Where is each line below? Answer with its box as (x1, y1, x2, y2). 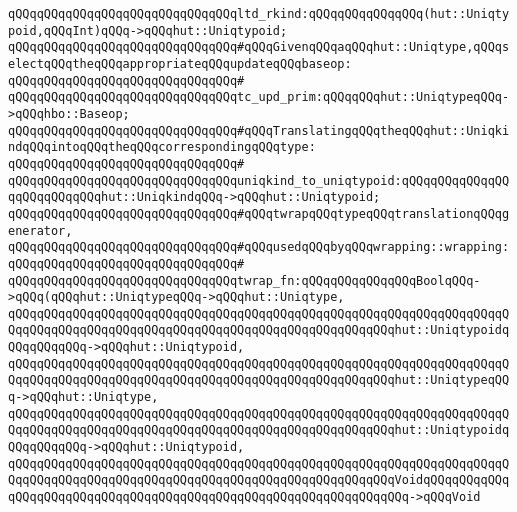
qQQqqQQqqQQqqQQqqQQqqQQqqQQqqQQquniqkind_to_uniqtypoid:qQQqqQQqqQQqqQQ (8, 173, 510, 188)
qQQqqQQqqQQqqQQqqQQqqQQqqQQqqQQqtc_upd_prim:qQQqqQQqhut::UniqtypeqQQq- (8, 90, 510, 105)
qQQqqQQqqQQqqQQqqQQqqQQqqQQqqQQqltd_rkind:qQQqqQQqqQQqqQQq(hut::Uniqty (8, 7, 510, 21)
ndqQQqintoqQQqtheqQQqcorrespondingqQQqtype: (8, 140, 316, 155)
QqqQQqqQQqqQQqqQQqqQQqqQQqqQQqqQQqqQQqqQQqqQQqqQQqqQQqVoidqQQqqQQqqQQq (8, 473, 510, 488)
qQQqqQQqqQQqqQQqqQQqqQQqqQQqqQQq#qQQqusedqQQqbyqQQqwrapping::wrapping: (8, 240, 510, 255)
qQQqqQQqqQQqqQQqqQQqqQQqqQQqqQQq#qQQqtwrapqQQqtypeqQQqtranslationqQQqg (8, 206, 510, 221)
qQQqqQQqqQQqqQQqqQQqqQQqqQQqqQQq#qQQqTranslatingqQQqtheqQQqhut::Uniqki (8, 123, 510, 138)
